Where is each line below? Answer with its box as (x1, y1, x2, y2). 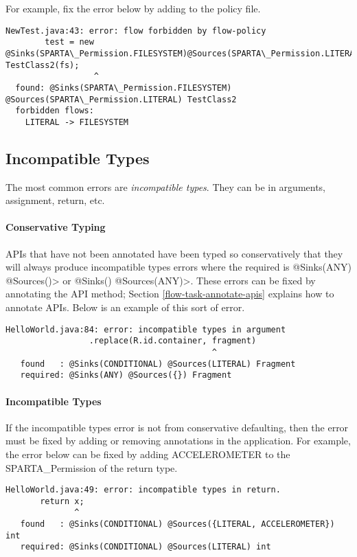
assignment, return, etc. (5, 193, 105, 207)
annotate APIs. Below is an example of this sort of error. (5, 300, 245, 315)
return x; (40, 496, 84, 506)
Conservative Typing (5, 220, 106, 234)
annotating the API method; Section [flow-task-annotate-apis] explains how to (5, 286, 334, 301)
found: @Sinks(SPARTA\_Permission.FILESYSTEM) (15, 82, 232, 93)
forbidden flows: (15, 106, 94, 116)
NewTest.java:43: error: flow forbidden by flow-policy (5, 25, 266, 36)
